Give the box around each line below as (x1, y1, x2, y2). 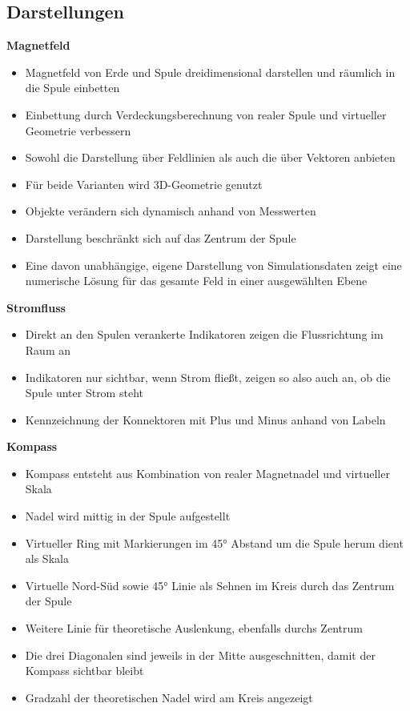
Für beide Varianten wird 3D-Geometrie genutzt (25, 175, 263, 192)
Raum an (25, 341, 70, 358)
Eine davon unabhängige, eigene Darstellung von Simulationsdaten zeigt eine (25, 256, 402, 273)
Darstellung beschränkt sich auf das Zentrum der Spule (25, 229, 296, 246)
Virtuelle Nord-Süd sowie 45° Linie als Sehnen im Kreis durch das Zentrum (25, 576, 395, 593)
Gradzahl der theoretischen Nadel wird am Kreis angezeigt (25, 689, 313, 705)
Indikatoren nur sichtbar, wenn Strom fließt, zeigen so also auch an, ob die (25, 368, 391, 385)
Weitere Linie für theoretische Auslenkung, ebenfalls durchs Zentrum (25, 620, 363, 637)
